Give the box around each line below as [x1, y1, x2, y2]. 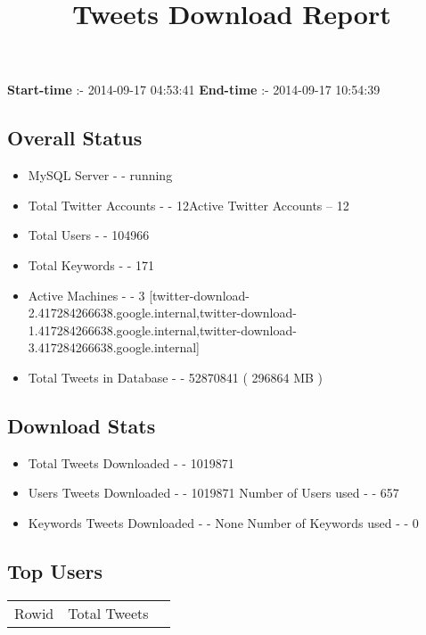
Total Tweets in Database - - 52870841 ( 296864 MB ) [28, 367, 324, 386]
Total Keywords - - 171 [28, 255, 155, 274]
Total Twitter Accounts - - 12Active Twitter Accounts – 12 [28, 195, 349, 214]
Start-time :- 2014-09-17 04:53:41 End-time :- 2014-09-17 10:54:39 [7, 80, 381, 99]
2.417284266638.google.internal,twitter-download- [28, 303, 297, 322]
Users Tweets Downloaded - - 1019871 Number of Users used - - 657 [28, 483, 399, 502]
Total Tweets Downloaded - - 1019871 [28, 453, 234, 472]
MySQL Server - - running [28, 166, 173, 185]
